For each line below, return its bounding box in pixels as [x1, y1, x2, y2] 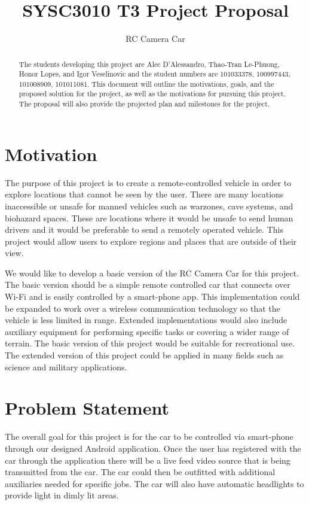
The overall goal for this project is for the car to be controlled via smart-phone [5, 430, 293, 443]
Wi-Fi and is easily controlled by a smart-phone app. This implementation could [5, 290, 300, 303]
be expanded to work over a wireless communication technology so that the [5, 302, 280, 314]
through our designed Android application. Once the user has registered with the [5, 442, 301, 454]
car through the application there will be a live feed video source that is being [5, 454, 290, 466]
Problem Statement [5, 396, 169, 420]
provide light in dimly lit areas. [5, 489, 119, 501]
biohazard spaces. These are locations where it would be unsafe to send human [5, 211, 293, 224]
